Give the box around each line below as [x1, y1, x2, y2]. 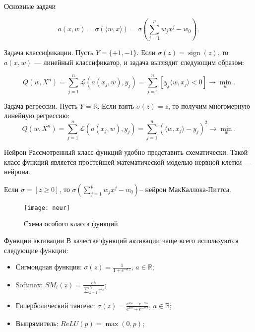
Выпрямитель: [15, 318, 59, 328]
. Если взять [97, 100, 134, 111]
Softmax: [15, 279, 43, 289]
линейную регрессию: [4, 110, 70, 121]
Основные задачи [4, 1, 56, 11]
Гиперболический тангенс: [15, 300, 95, 310]
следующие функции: [4, 245, 68, 255]
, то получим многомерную [168, 100, 251, 111]
